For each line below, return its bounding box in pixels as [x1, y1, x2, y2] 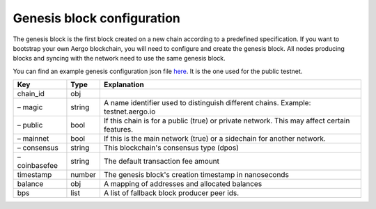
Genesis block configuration [13, 10, 181, 26]
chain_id [17, 89, 45, 99]
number [70, 170, 97, 180]
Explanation [103, 80, 144, 90]
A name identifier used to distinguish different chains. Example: [103, 98, 311, 108]
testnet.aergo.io [103, 107, 156, 116]
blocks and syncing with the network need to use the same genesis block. [13, 54, 226, 63]
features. [103, 125, 134, 134]
